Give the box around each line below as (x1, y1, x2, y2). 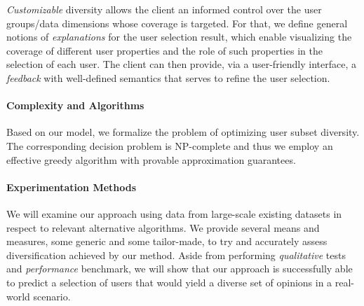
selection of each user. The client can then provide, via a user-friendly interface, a (6, 57, 356, 71)
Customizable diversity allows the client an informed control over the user (6, 2, 322, 16)
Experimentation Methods (6, 179, 137, 194)
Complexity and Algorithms (6, 98, 144, 113)
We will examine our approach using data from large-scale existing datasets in (6, 206, 342, 221)
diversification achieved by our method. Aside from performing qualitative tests (6, 247, 346, 262)
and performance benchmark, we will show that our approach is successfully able (6, 261, 353, 276)
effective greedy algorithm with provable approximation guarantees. (6, 152, 296, 167)
